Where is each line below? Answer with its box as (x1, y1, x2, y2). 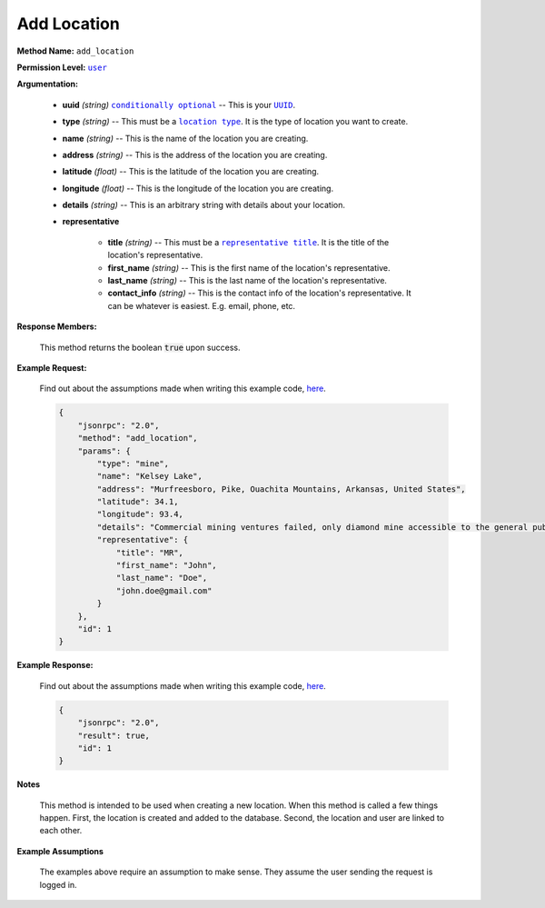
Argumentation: (16, 78, 79, 90)
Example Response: (16, 660, 94, 671)
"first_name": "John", (115, 560, 217, 571)
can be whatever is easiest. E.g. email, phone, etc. (107, 300, 295, 311)
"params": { (77, 445, 132, 456)
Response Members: (16, 321, 97, 332)
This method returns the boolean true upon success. (39, 342, 241, 353)
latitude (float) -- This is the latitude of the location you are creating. (62, 166, 320, 177)
